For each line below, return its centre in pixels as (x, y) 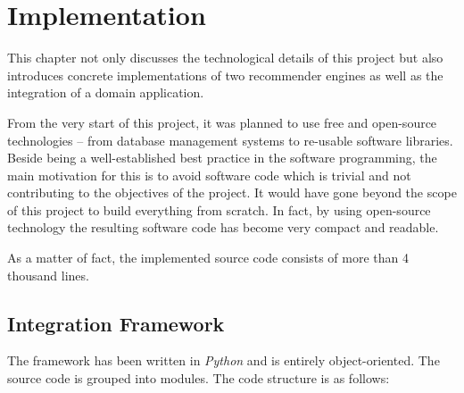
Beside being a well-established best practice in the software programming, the (222, 158)
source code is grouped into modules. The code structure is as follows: (199, 378)
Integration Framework (116, 323)
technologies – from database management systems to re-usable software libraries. (230, 140)
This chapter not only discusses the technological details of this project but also (225, 58)
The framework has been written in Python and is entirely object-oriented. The (224, 360)
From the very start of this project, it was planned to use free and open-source (222, 122)
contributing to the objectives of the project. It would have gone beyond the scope (232, 192)
